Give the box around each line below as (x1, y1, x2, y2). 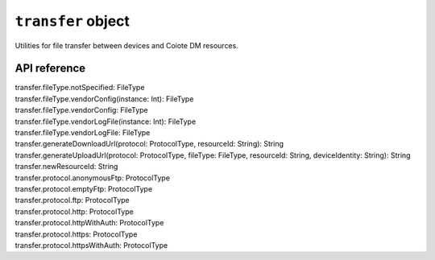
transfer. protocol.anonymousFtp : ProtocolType (14, 173, 171, 183)
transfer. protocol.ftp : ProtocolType (14, 196, 130, 205)
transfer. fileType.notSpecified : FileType (14, 83, 145, 93)
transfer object (14, 12, 130, 30)
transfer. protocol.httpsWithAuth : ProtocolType (14, 240, 168, 250)
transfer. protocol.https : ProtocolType (14, 229, 138, 239)
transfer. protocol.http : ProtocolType (14, 206, 135, 217)
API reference (14, 61, 86, 76)
